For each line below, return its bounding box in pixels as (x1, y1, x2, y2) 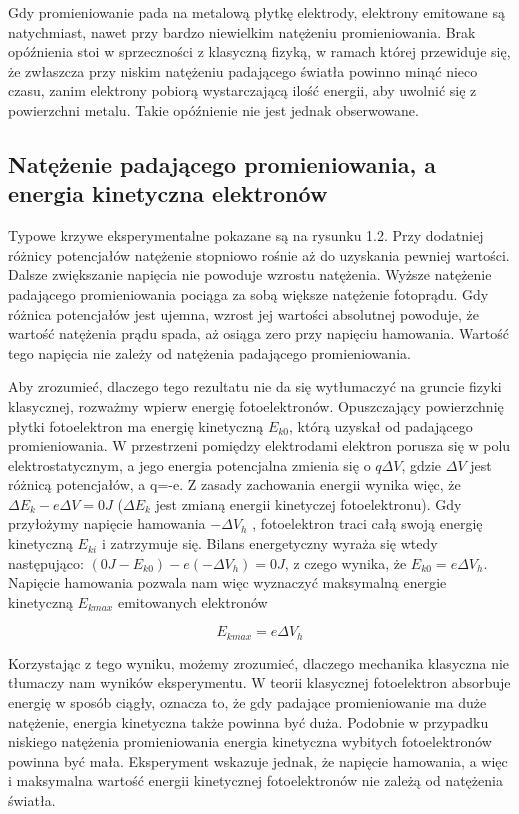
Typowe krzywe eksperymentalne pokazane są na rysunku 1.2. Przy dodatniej (8, 225, 484, 246)
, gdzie (401, 454, 442, 475)
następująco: (8, 552, 84, 573)
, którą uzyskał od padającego (289, 415, 473, 436)
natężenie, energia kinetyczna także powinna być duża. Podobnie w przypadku (8, 711, 489, 732)
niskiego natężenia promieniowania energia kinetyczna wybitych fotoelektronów (8, 731, 492, 752)
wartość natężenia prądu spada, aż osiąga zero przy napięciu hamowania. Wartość (8, 323, 509, 344)
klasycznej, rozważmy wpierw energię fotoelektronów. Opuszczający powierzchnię (8, 395, 504, 416)
